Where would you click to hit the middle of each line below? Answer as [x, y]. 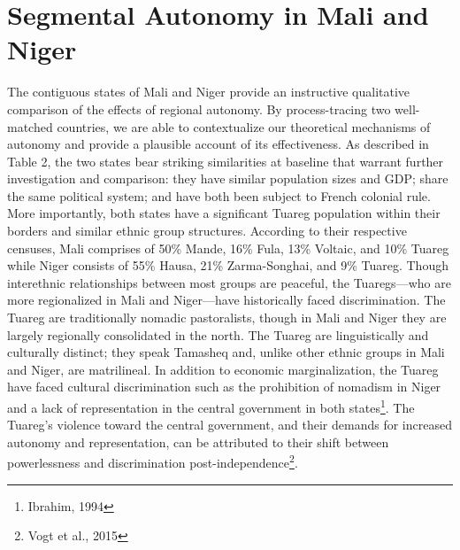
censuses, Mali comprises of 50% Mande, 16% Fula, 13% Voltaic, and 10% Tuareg [228, 248]
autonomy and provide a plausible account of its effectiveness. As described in [218, 144]
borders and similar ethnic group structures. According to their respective [207, 231]
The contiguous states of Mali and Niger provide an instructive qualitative [209, 92]
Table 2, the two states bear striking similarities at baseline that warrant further [226, 161]
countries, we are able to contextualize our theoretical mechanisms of [244, 126]
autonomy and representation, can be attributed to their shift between [198, 442]
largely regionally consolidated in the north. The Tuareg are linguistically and [218, 334]
